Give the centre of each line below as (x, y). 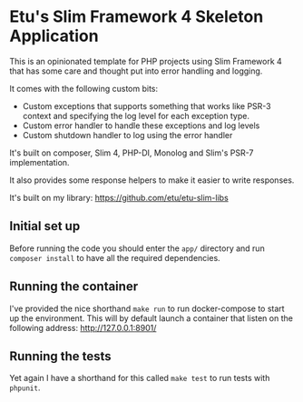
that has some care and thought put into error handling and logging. (136, 71)
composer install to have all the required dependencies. (115, 257)
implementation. (39, 162)
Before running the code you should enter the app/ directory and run (137, 248)
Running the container (74, 287)
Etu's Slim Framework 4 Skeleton (137, 17)
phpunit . (25, 387)
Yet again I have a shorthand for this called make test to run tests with (140, 378)
